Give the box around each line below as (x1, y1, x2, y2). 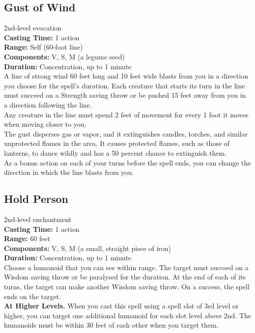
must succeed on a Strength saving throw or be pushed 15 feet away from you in (4, 90, 246, 100)
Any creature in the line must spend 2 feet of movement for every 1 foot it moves (4, 109, 249, 119)
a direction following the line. (4, 99, 92, 110)
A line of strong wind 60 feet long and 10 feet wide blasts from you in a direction (4, 71, 248, 81)
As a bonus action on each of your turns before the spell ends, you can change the (4, 157, 251, 167)
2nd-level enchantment (4, 214, 72, 224)
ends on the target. (4, 291, 61, 301)
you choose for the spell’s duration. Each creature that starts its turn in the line (4, 80, 245, 90)
